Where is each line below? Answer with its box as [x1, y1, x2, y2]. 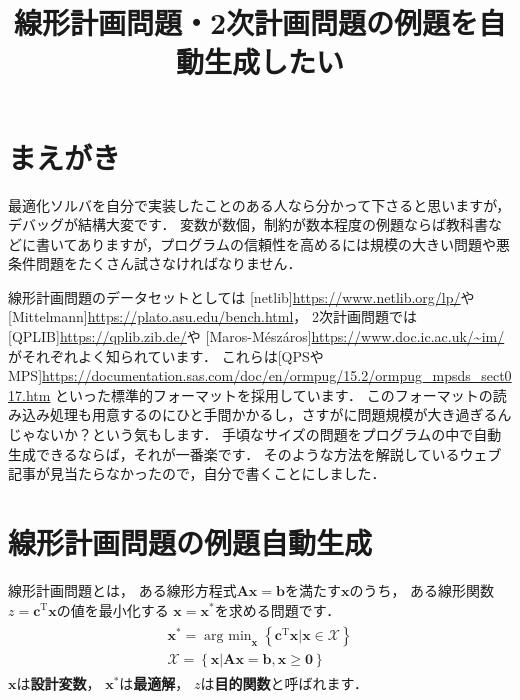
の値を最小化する [56, 599, 169, 620]
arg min [204, 629, 252, 644]
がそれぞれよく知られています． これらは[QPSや [8, 345, 324, 366]
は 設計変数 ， [16, 673, 101, 694]
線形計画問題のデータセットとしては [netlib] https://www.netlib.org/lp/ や [8, 286, 475, 307]
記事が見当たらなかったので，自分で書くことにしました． [8, 463, 386, 484]
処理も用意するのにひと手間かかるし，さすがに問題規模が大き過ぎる [49, 404, 498, 425]
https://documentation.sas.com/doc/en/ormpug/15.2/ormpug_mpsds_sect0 [42, 365, 512, 386]
